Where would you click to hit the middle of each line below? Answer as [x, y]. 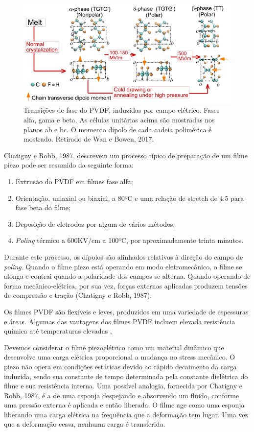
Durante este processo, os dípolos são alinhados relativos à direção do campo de [124, 256]
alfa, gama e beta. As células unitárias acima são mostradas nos [119, 120]
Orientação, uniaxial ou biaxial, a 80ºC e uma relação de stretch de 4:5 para [130, 198]
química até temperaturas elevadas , [58, 331]
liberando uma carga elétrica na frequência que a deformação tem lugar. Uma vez [126, 414]
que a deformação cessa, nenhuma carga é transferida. [85, 424]
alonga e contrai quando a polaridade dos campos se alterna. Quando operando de [127, 276]
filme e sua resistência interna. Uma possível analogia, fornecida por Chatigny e [123, 386]
